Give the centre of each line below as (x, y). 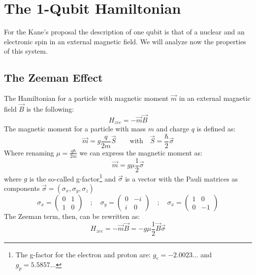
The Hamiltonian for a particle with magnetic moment (86, 98)
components (22, 188)
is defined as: (216, 129)
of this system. (26, 51)
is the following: (50, 108)
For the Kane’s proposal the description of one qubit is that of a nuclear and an (124, 32)
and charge (173, 129)
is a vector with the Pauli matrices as (181, 178)
